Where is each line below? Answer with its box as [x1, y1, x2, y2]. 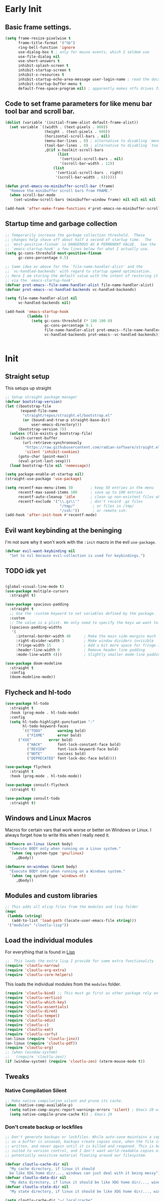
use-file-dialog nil [18, 54, 60, 59]
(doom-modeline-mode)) [9, 674, 56, 679]
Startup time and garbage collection [5, 219, 117, 228]
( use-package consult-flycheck [5, 783, 69, 788]
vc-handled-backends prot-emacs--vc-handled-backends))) [44, 332, 163, 337]
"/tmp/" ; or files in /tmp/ [59, 504, 134, 508]
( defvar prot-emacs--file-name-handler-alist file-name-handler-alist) [5, 283, 154, 288]
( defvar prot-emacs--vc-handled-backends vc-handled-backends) [5, 287, 137, 292]
